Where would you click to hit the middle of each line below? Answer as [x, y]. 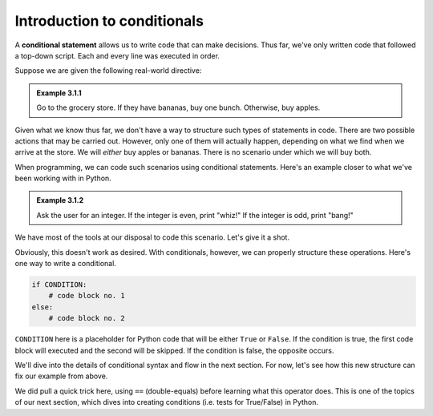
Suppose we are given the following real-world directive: [108, 71]
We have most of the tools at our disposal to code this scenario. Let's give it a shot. [152, 237]
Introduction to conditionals [109, 21]
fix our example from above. [61, 376]
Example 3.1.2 [60, 200]
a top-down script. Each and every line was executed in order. [117, 55]
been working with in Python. [63, 178]
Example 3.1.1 [59, 93]
